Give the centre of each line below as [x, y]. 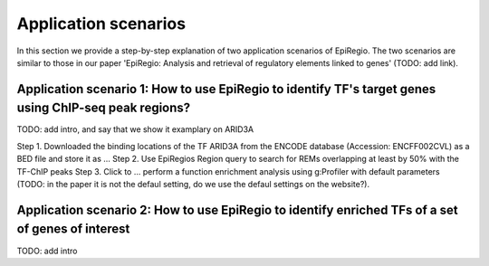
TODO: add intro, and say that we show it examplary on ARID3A [135, 129]
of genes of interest [73, 229]
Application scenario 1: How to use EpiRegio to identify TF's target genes [226, 89]
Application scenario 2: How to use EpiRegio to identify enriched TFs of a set [237, 209]
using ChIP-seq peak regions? [104, 108]
